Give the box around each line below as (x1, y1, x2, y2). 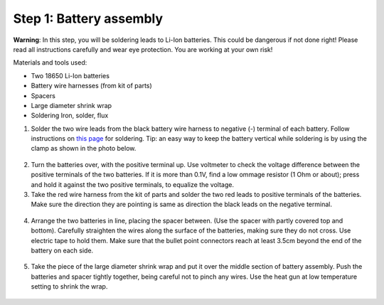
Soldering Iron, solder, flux (31, 111, 109, 120)
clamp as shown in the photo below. (31, 144, 137, 153)
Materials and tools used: (13, 58, 87, 67)
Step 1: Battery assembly (13, 11, 164, 26)
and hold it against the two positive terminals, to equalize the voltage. (31, 180, 235, 188)
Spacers (31, 91, 56, 100)
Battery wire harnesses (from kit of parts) (31, 82, 152, 90)
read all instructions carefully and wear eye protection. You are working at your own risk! (13, 45, 273, 53)
